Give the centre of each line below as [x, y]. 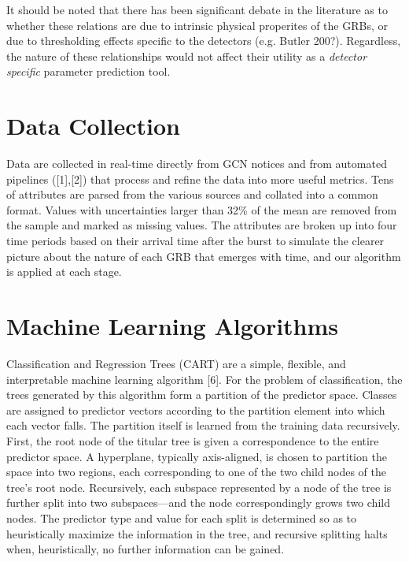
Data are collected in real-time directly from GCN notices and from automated [197, 164]
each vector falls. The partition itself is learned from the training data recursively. [203, 425]
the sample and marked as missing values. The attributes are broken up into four [202, 225]
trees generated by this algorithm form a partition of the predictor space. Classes [202, 395]
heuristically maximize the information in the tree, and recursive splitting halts [197, 533]
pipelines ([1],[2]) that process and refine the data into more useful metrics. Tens [200, 179]
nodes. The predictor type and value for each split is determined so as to [182, 517]
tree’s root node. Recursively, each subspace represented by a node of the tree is [199, 487]
